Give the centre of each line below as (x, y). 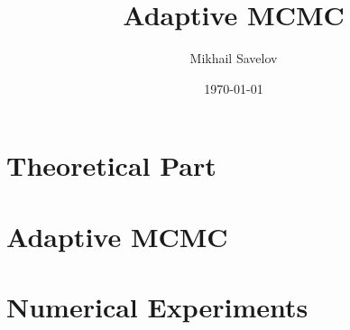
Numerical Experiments (157, 307)
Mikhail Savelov (234, 58)
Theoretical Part (111, 165)
